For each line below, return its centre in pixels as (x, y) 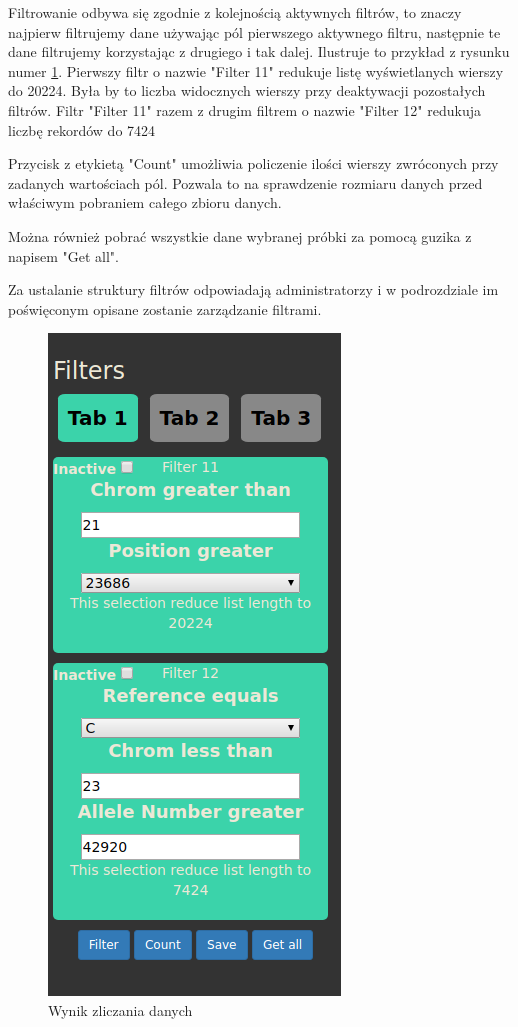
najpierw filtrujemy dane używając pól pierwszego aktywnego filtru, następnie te (254, 31)
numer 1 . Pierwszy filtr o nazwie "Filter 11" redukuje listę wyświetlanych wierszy (256, 70)
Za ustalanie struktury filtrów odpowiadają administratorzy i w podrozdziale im (253, 289)
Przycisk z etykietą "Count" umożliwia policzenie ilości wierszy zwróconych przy (253, 163)
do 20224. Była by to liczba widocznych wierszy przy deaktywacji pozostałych (247, 90)
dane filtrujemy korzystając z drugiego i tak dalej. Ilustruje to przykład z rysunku (259, 51)
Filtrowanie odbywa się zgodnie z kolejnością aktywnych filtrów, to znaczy (235, 12)
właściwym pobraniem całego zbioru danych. (145, 202)
